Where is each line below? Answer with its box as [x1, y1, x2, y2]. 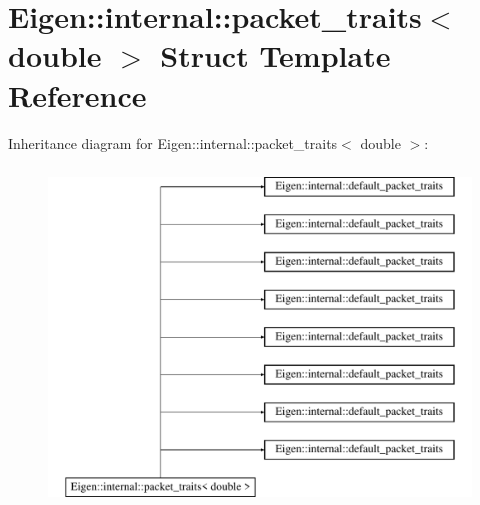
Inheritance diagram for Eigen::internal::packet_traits [8, 132, 338, 153]
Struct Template [160, 35, 391, 76]
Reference [8, 74, 147, 115]
